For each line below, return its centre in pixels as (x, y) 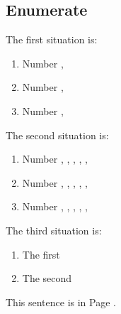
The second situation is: (57, 135)
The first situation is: (52, 39)
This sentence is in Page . (61, 302)
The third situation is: (54, 230)
